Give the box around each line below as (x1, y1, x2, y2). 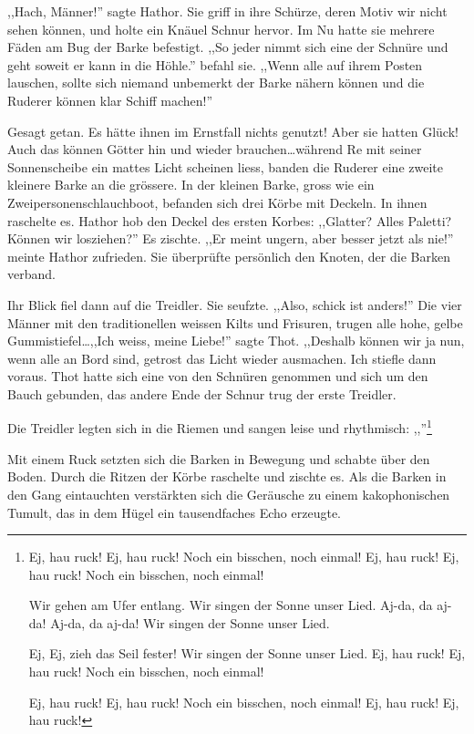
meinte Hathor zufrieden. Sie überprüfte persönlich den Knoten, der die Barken (7, 246, 450, 265)
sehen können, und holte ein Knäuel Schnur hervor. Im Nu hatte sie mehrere (7, 19, 435, 38)
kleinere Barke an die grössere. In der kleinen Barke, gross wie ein (7, 175, 375, 194)
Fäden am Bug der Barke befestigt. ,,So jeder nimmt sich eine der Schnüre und (7, 37, 448, 57)
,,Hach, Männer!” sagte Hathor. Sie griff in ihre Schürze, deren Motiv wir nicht (7, 2, 448, 20)
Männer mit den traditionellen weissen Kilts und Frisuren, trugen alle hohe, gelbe (7, 313, 463, 332)
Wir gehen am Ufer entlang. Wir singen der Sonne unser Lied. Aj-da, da (28, 595, 433, 615)
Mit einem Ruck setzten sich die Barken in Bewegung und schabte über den (7, 449, 430, 468)
